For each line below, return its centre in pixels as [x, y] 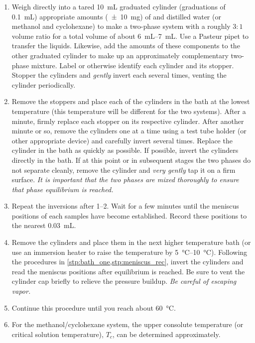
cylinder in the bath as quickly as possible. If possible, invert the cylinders [125, 150]
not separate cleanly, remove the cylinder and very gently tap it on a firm [124, 170]
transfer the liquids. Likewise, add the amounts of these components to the [126, 46]
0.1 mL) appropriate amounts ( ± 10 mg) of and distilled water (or [116, 16]
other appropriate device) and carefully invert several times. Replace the [122, 140]
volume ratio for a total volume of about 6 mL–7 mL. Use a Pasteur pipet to [130, 36]
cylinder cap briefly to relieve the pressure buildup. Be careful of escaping [124, 281]
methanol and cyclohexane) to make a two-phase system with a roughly [121, 26]
